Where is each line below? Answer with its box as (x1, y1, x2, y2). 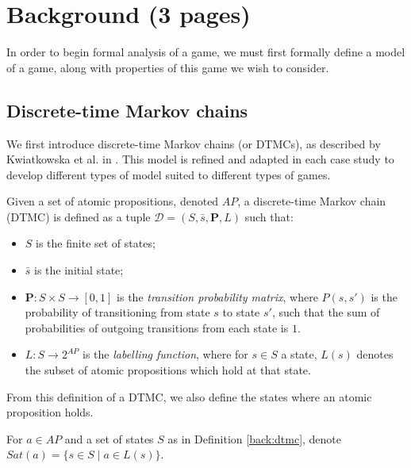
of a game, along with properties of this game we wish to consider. (6, 59, 329, 75)
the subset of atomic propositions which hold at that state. (25, 362, 311, 378)
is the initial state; (34, 262, 124, 278)
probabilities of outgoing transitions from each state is (25, 319, 289, 336)
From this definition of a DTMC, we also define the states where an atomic (6, 388, 372, 405)
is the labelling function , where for (83, 346, 248, 363)
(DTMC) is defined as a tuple (6, 208, 151, 224)
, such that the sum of (271, 304, 380, 320)
